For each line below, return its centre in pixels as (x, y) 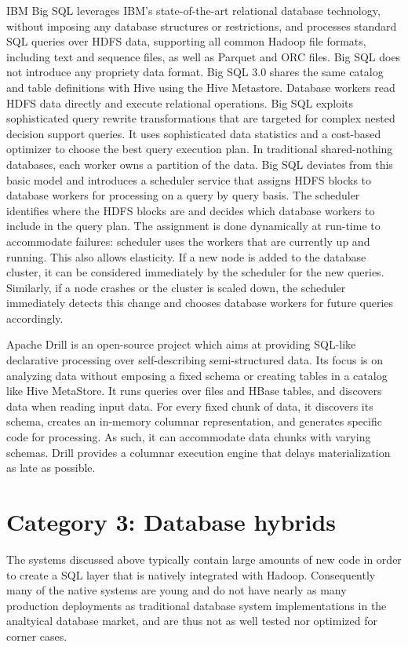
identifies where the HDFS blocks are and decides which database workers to (191, 210)
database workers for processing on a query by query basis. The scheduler (183, 195)
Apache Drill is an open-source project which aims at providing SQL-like (181, 344)
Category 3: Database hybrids (171, 521)
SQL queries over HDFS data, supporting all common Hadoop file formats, (186, 41)
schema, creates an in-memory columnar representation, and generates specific (194, 421)
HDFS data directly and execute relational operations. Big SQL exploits (180, 102)
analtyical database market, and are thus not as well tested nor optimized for (192, 621)
